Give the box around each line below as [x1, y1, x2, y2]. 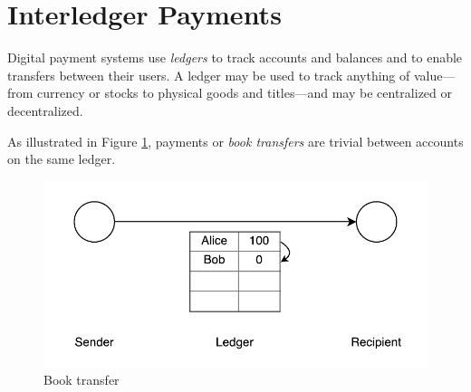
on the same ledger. [7, 149, 116, 168]
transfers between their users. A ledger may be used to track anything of [7, 65, 410, 84]
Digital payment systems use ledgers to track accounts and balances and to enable [7, 48, 463, 67]
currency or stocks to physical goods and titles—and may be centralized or [37, 83, 452, 102]
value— [413, 65, 456, 84]
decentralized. [7, 100, 83, 120]
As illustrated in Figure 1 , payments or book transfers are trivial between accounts [7, 131, 464, 150]
